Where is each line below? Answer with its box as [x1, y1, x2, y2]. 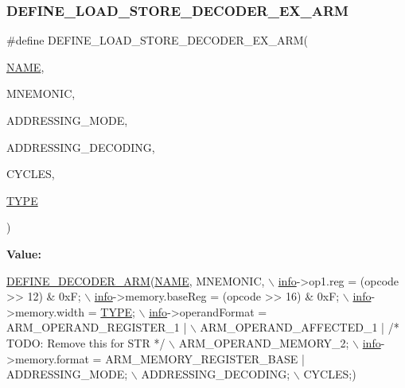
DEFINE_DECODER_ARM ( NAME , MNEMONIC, [6, 272, 265, 289]
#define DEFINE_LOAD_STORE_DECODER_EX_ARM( [6, 32, 309, 48]
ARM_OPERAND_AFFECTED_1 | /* [200, 319, 399, 336]
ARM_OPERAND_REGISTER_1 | [6, 319, 187, 336]
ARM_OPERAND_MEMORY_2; [178, 334, 349, 351]
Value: [6, 245, 41, 262]
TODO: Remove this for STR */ [6, 334, 166, 351]
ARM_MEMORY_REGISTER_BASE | [105, 350, 305, 367]
